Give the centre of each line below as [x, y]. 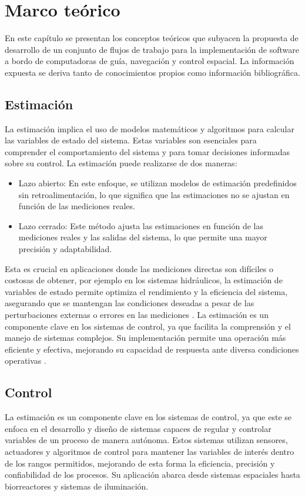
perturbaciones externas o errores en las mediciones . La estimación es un [137, 315]
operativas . [26, 361]
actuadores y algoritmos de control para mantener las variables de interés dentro [150, 451]
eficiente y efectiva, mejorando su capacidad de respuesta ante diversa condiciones [152, 349]
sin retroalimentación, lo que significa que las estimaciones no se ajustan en [154, 194]
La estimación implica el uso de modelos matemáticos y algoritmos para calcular [150, 128]
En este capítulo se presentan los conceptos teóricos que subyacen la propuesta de [152, 38]
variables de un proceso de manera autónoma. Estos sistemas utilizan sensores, [146, 440]
